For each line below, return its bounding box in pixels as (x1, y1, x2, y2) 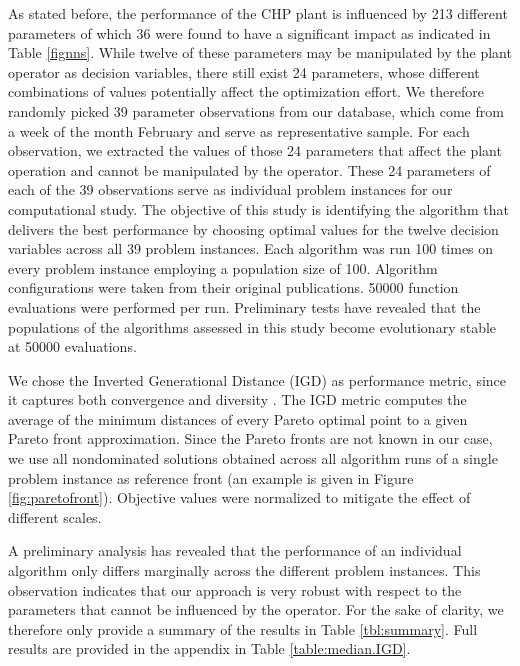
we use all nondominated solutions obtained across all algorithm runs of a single (8, 448, 498, 469)
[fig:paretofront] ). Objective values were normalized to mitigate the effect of (8, 487, 471, 508)
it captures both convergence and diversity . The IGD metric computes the (8, 389, 467, 410)
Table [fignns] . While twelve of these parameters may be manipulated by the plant (8, 42, 512, 63)
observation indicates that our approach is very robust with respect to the (8, 579, 462, 600)
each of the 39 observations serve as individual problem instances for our (8, 179, 453, 200)
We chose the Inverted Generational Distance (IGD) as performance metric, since (8, 369, 507, 390)
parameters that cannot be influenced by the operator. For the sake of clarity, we (8, 599, 504, 620)
